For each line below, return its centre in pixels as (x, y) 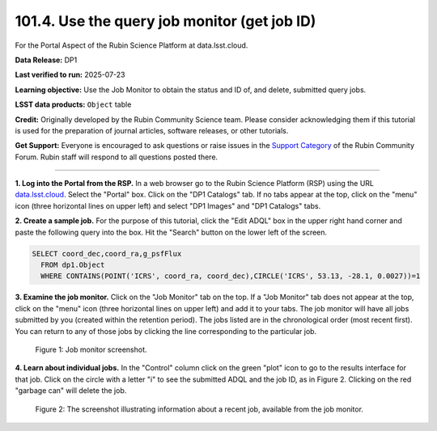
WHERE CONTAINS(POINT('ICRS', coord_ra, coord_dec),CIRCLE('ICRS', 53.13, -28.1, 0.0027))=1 (231, 276)
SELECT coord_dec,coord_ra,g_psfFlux (107, 254)
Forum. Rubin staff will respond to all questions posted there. (117, 157)
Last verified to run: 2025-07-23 (70, 75)
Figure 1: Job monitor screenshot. (91, 349)
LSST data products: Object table (73, 104)
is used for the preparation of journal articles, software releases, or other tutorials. (152, 130)
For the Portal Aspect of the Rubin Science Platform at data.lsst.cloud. (132, 45)
